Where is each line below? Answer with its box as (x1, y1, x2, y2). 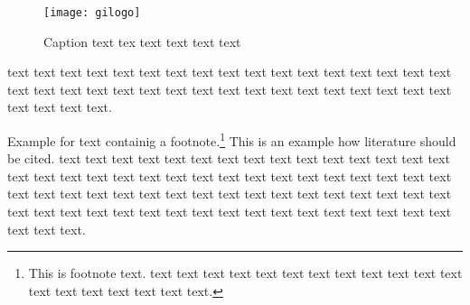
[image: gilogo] (43, 6, 141, 19)
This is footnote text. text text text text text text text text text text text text (28, 263, 463, 282)
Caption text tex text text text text (43, 32, 241, 51)
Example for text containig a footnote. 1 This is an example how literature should (7, 129, 456, 150)
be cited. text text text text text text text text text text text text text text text (7, 149, 450, 168)
